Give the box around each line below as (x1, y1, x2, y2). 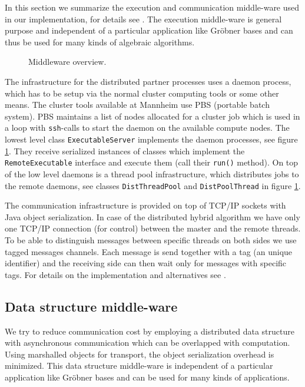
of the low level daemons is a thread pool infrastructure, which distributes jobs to (5, 167, 299, 180)
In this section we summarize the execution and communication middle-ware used (5, 1, 300, 13)
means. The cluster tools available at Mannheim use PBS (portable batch (5, 98, 270, 111)
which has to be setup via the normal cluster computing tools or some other (5, 87, 279, 99)
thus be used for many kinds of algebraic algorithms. (5, 35, 195, 48)
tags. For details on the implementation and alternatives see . (5, 268, 226, 280)
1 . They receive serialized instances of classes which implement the (5, 144, 245, 157)
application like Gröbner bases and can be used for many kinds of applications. (5, 371, 290, 383)
